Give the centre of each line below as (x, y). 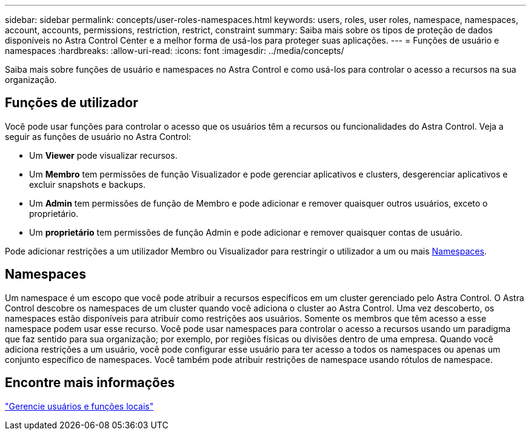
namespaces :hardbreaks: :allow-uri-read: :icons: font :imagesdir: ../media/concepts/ (175, 51)
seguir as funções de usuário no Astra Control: (98, 136)
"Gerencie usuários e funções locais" (79, 406)
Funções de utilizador (72, 103)
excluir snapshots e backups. (87, 184)
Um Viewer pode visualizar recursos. (103, 155)
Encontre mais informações (90, 383)
